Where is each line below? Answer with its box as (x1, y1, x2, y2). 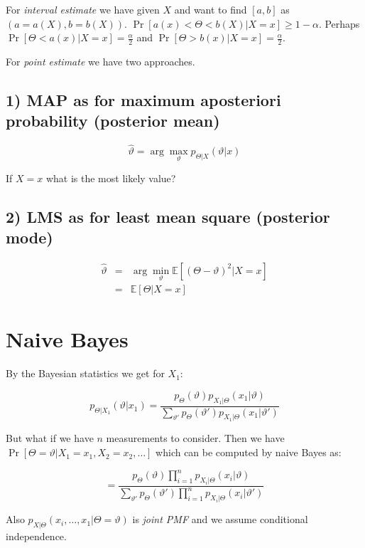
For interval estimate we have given (6, 2, 160, 16)
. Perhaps (318, 16, 360, 31)
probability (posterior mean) (6, 110, 220, 132)
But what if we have (6, 431, 94, 446)
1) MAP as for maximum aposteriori (6, 89, 281, 110)
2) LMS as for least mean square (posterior (6, 205, 330, 227)
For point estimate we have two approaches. (6, 54, 195, 69)
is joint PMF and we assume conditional (132, 512, 308, 527)
